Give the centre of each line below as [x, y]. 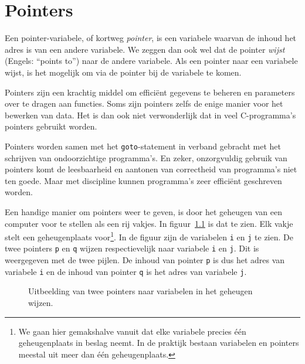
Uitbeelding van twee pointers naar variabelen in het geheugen [140, 291]
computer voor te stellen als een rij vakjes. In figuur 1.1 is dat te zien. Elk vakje [149, 223]
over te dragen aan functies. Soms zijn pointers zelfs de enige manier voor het [144, 103]
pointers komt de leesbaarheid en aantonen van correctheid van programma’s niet [151, 169]
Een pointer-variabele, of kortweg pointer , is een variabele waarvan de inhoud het [151, 38]
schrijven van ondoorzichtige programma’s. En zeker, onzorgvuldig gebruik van [146, 157]
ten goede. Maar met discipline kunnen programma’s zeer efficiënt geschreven [143, 180]
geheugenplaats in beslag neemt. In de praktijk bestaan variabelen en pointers [159, 343]
